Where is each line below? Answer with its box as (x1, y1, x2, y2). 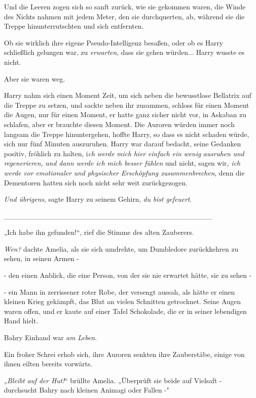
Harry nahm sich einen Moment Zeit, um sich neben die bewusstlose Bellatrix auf (4, 90, 252, 100)
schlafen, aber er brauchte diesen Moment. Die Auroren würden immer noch (4, 119, 235, 129)
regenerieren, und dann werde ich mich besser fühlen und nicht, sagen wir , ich (4, 158, 241, 168)
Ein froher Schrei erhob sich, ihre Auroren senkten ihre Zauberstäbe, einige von (4, 349, 245, 359)
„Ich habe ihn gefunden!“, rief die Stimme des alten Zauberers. (4, 227, 194, 237)
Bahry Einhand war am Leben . (4, 332, 97, 343)
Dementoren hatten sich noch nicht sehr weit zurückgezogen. (4, 177, 188, 187)
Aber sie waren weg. (4, 73, 65, 84)
